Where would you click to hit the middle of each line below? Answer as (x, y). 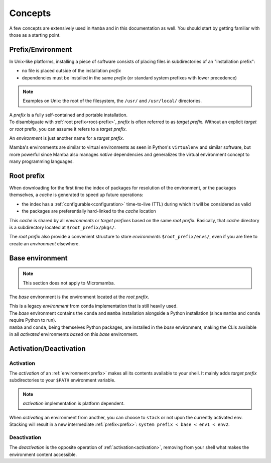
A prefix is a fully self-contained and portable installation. (69, 115)
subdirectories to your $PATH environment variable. (62, 380)
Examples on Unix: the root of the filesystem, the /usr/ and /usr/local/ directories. (112, 101)
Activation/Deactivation (47, 349)
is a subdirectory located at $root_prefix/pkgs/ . (63, 227)
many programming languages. (41, 161)
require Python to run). (33, 320)
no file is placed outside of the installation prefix (72, 71)
